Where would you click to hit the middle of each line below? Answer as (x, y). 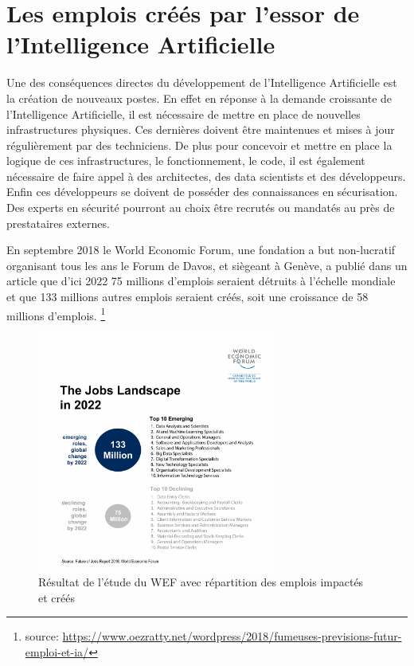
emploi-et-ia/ (57, 652)
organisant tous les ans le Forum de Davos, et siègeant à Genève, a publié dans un (207, 265)
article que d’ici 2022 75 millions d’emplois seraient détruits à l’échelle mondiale (201, 281)
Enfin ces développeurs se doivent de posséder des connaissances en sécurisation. (202, 192)
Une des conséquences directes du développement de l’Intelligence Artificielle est (202, 82)
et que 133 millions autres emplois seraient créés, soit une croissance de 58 (187, 297)
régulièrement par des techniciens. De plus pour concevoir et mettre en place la (199, 145)
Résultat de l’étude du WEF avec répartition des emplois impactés (201, 582)
